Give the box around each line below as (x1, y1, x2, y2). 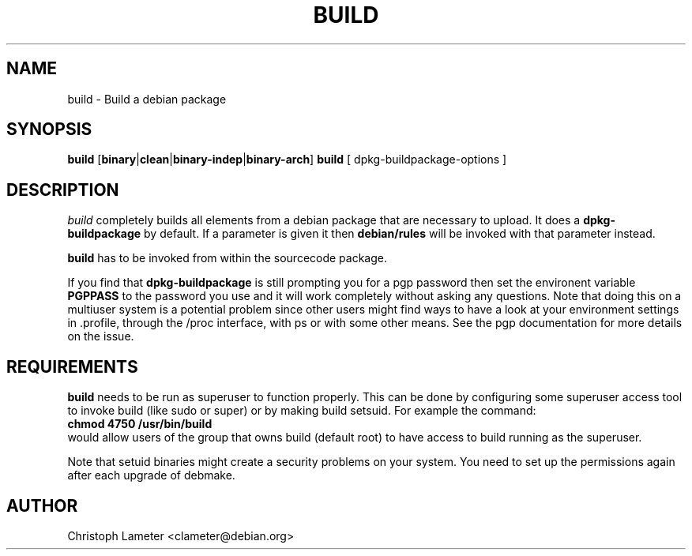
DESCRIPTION (6, 179, 119, 200)
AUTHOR (6, 495, 78, 516)
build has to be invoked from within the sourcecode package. (67, 251, 387, 265)
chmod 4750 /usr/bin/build (67, 417, 212, 431)
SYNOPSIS (6, 119, 92, 140)
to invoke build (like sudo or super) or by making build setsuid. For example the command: (67, 404, 536, 418)
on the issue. (67, 329, 134, 344)
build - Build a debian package (67, 92, 227, 106)
